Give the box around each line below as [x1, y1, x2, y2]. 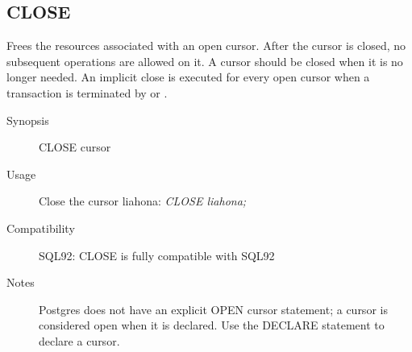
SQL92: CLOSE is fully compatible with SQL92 [39, 246, 275, 263]
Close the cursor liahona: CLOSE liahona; [39, 193, 247, 209]
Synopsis [6, 111, 49, 128]
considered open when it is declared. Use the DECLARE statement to [39, 317, 385, 333]
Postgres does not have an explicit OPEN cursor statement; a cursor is [39, 300, 388, 317]
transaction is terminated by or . [6, 84, 168, 101]
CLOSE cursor [39, 139, 111, 155]
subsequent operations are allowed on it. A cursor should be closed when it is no [6, 52, 403, 69]
